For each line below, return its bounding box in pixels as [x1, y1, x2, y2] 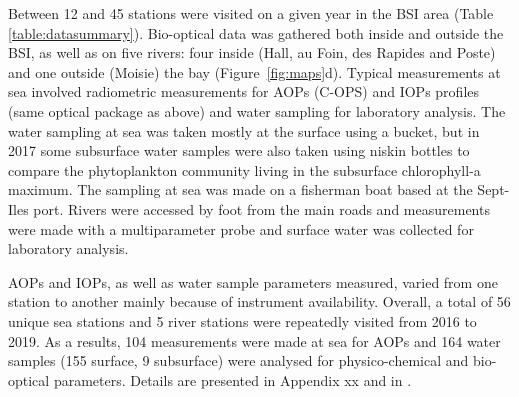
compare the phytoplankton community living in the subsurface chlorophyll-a [8, 159, 481, 180]
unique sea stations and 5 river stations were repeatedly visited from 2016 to [8, 310, 477, 331]
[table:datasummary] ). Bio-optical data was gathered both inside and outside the [8, 22, 504, 43]
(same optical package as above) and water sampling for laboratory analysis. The [8, 100, 506, 121]
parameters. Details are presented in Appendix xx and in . [53, 369, 412, 390]
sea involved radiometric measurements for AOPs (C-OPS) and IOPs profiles [8, 81, 480, 102]
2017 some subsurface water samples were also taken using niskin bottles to [8, 140, 470, 161]
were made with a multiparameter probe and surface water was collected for [8, 218, 474, 239]
